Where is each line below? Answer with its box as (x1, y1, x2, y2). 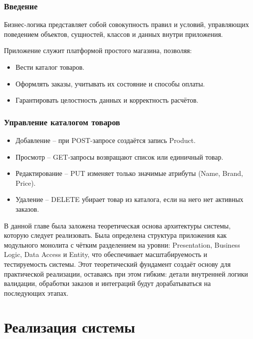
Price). (15, 177, 36, 188)
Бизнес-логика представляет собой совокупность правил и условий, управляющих (4, 19, 249, 29)
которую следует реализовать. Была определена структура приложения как (4, 230, 227, 240)
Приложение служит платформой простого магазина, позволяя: (4, 45, 192, 56)
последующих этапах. (4, 287, 69, 298)
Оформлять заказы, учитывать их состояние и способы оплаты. (15, 78, 205, 88)
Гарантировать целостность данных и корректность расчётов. (15, 95, 198, 105)
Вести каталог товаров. (15, 62, 84, 72)
